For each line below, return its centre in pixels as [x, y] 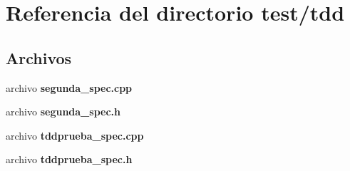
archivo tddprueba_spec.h [69, 159]
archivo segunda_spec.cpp [69, 87]
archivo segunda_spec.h [63, 112]
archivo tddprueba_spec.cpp [75, 135]
